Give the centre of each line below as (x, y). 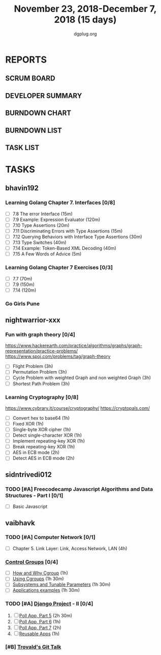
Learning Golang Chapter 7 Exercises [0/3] (59, 268)
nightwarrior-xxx (33, 320)
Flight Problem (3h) (33, 366)
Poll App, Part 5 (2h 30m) (46, 615)
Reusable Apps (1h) (39, 634)
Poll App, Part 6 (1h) (40, 621)
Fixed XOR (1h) (28, 423)
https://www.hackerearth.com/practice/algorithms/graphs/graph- (74, 346)
